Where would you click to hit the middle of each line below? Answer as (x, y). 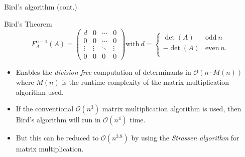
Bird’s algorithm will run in (58, 120)
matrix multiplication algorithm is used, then (172, 109)
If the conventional (45, 109)
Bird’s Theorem (28, 23)
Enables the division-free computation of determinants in (103, 72)
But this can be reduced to (57, 138)
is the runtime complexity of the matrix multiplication (146, 82)
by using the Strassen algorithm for (185, 138)
